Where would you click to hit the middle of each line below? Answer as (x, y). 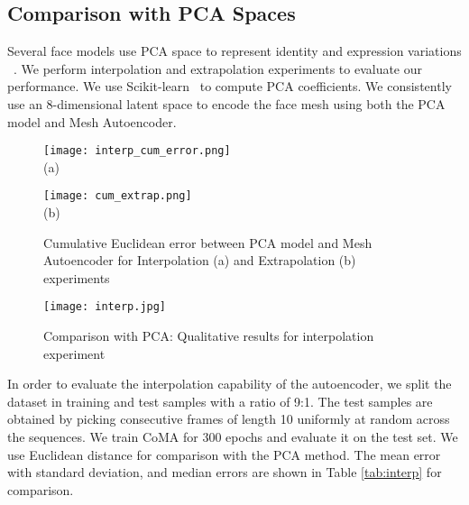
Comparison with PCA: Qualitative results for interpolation (209, 336)
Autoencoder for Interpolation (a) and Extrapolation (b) (200, 260)
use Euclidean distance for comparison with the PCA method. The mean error (224, 454)
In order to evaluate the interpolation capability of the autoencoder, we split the (230, 384)
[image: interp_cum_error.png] (137, 151)
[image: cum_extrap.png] (118, 196)
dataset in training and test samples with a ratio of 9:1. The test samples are (220, 401)
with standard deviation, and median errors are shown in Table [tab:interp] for (225, 472)
